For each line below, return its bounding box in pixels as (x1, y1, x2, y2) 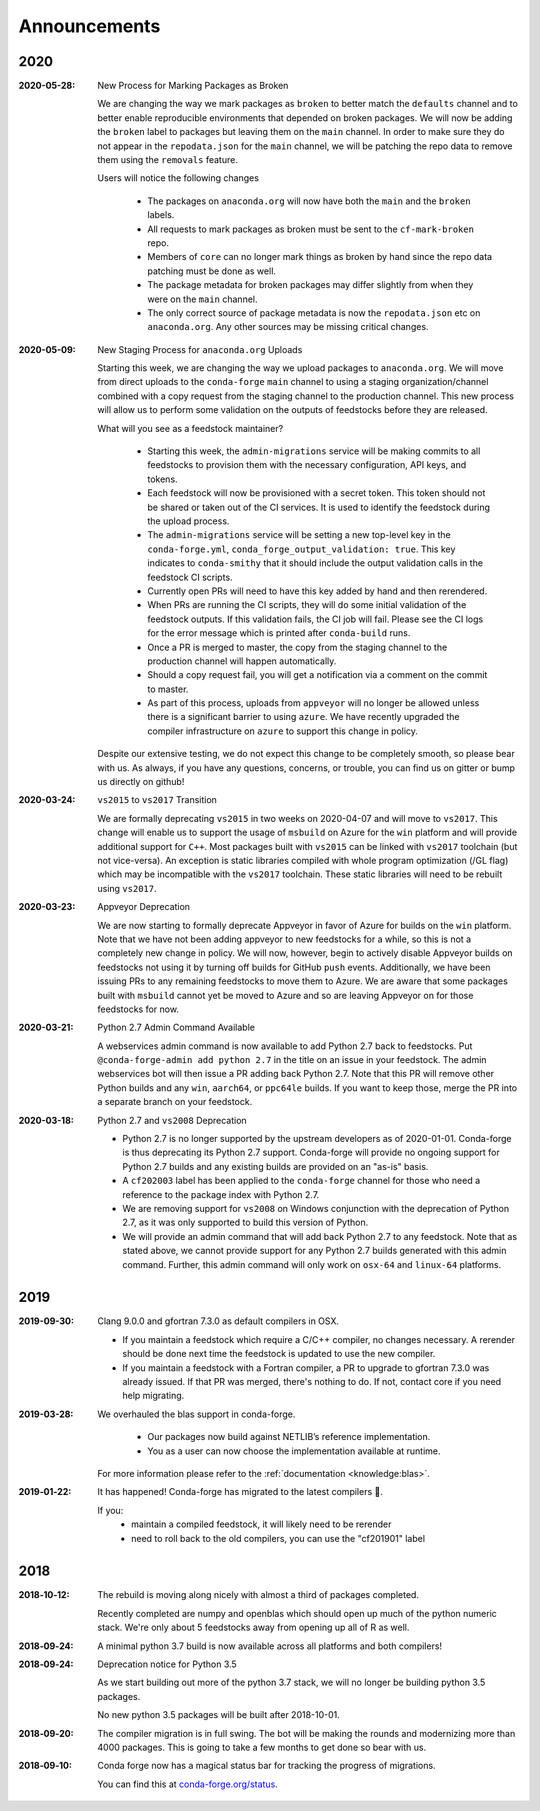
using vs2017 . (97, 882, 157, 894)
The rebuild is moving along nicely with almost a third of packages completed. (97, 1589, 420, 1601)
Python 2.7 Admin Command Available (97, 1021, 255, 1034)
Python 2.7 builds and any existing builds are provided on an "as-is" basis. (122, 1160, 429, 1172)
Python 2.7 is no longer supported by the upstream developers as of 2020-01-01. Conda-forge (122, 1133, 512, 1145)
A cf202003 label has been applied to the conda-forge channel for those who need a (122, 1175, 481, 1187)
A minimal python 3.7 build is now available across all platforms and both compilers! (97, 1640, 443, 1652)
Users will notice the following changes (97, 172, 260, 184)
